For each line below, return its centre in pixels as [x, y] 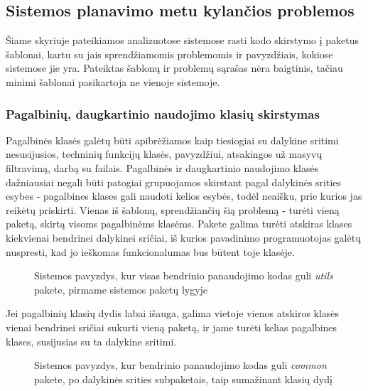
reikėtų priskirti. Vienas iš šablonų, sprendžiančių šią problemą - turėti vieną [173, 209]
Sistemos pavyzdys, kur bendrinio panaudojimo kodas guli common [180, 365]
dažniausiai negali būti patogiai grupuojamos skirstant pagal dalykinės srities [174, 182]
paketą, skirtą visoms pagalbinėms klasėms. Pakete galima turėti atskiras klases [179, 224]
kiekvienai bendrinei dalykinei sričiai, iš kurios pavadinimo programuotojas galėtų [183, 237]
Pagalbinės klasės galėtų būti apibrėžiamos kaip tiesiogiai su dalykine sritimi [172, 140]
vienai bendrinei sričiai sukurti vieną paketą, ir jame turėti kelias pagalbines [172, 327]
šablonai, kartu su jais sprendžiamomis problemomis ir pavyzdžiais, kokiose [169, 54]
